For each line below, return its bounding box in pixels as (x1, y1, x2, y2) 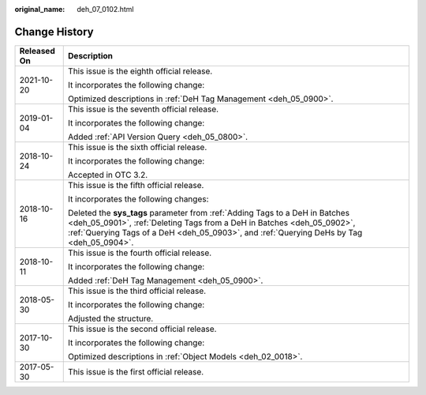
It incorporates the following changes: (68, 194, 209, 205)
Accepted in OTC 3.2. (68, 169, 148, 180)
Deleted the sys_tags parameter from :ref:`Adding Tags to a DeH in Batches (68, 207, 350, 218)
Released (19, 45, 55, 56)
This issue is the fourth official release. (68, 247, 212, 258)
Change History (14, 24, 94, 39)
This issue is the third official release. (68, 285, 207, 296)
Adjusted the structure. (68, 313, 154, 324)
